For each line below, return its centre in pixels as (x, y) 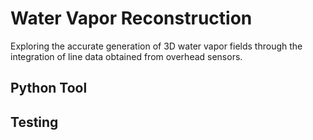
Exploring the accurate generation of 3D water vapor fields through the (156, 46)
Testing (34, 122)
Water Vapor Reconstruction (131, 18)
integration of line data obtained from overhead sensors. (126, 56)
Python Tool (49, 88)
